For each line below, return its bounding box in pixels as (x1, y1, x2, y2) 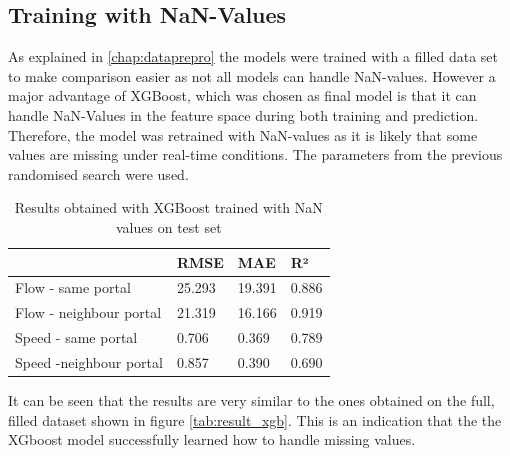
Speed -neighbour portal (15, 351, 163, 372)
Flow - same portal (15, 277, 131, 298)
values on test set (116, 216, 222, 237)
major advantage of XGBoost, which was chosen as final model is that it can (8, 85, 477, 106)
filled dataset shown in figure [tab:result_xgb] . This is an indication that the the (8, 409, 502, 430)
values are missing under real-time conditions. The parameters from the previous (8, 144, 503, 165)
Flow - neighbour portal (15, 302, 162, 323)
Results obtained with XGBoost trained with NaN (14, 197, 323, 218)
